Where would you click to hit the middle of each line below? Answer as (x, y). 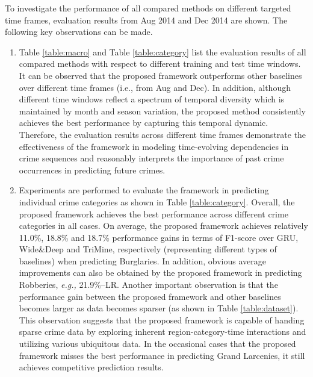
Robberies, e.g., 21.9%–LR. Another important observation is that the (148, 285)
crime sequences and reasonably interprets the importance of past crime (151, 158)
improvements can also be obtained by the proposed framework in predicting (160, 273)
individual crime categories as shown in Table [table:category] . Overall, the (157, 201)
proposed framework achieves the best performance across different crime (153, 213)
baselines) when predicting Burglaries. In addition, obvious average (142, 260)
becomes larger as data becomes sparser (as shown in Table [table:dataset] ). (159, 308)
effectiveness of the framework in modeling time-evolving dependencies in (154, 146)
